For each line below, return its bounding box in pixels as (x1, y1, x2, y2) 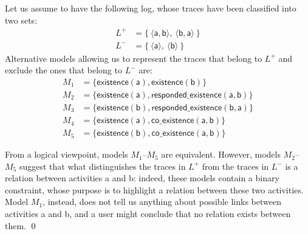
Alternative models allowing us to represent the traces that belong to (5, 52, 262, 64)
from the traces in (202, 159, 269, 172)
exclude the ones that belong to (5, 64, 122, 76)
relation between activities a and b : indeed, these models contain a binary (5, 172, 279, 184)
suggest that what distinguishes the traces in (19, 159, 186, 172)
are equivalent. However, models (161, 148, 281, 161)
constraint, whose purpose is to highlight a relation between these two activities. (5, 183, 304, 196)
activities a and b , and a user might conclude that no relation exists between (5, 207, 291, 220)
